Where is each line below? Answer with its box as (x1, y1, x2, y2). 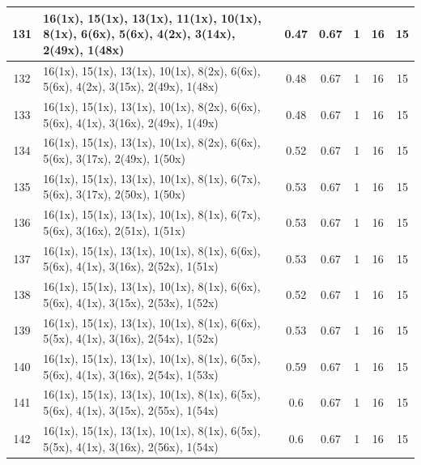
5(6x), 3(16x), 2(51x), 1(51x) (43, 221, 185, 238)
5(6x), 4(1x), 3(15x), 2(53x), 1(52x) (43, 293, 219, 310)
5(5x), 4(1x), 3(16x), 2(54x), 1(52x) (43, 330, 219, 347)
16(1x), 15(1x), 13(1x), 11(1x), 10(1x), (43, 9, 262, 26)
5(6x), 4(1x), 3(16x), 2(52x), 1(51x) (43, 258, 219, 275)
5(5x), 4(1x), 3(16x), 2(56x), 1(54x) (43, 437, 219, 454)
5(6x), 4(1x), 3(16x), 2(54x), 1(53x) (43, 365, 219, 382)
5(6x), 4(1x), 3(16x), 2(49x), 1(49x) (43, 113, 219, 130)
